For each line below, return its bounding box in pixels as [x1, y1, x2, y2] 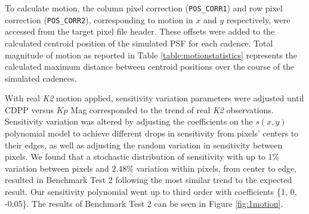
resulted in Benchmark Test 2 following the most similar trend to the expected [5, 173, 292, 186]
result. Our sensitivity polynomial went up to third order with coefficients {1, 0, [5, 185, 297, 198]
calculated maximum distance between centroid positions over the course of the [5, 60, 295, 73]
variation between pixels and [5, 162, 109, 174]
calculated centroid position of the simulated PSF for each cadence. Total [5, 36, 273, 49]
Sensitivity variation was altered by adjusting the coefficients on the [5, 115, 253, 128]
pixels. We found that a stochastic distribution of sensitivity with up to [5, 150, 265, 163]
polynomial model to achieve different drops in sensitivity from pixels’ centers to [5, 127, 299, 139]
